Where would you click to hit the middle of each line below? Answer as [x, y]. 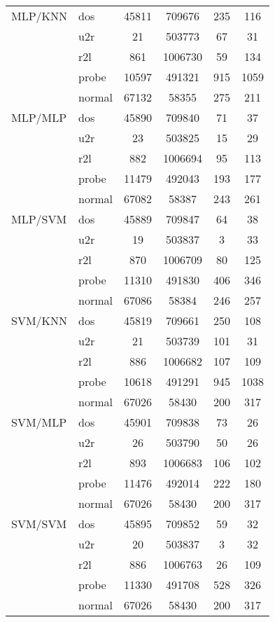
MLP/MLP [39, 117]
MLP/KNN [40, 16]
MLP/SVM [39, 219]
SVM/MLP [39, 422]
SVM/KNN [40, 320]
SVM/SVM [39, 524]
